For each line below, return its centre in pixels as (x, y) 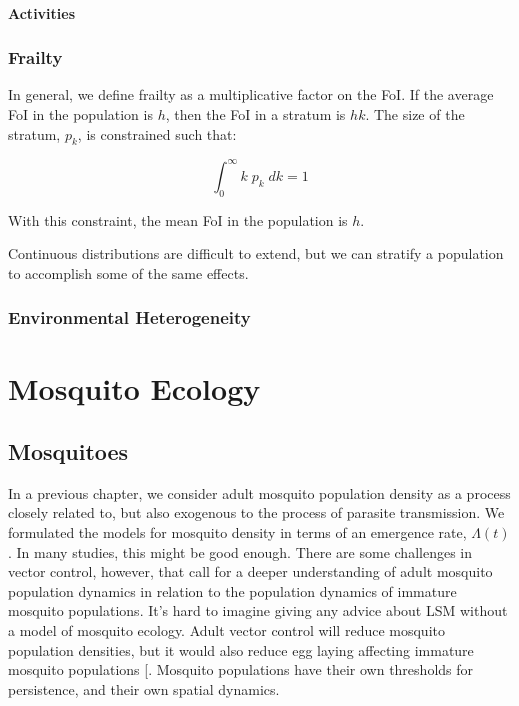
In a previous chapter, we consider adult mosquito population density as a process (259, 492)
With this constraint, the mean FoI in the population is (178, 219)
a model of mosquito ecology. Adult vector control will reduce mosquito (226, 630)
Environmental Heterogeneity (129, 317)
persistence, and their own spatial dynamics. (144, 688)
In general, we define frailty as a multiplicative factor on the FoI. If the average (251, 94)
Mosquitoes (68, 451)
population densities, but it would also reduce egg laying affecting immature (241, 649)
